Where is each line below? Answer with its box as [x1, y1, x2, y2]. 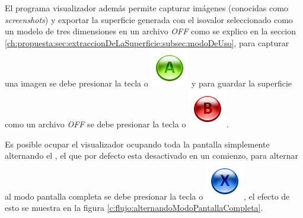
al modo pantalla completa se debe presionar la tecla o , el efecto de [5, 190, 290, 202]
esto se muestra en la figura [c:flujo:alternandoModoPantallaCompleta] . [5, 201, 263, 214]
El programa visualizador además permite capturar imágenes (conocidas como [5, 2, 288, 14]
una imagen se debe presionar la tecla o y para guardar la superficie [5, 77, 292, 89]
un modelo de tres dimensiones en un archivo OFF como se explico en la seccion [5, 25, 296, 37]
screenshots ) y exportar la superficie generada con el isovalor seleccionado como [5, 13, 293, 25]
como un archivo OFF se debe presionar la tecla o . [5, 117, 229, 130]
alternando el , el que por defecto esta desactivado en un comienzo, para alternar [5, 149, 298, 162]
